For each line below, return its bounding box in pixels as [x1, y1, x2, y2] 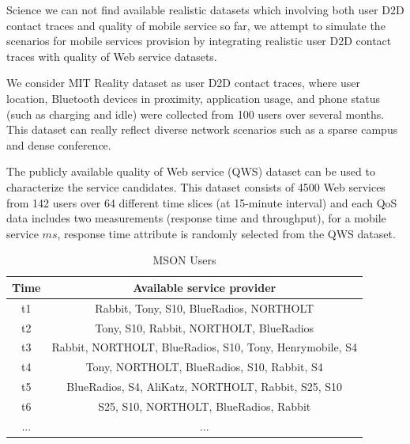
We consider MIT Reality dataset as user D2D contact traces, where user [6, 74, 360, 91]
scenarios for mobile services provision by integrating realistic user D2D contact [6, 32, 392, 49]
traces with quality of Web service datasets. [6, 47, 217, 64]
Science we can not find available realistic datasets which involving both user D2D [6, 2, 404, 17]
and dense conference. [6, 136, 111, 153]
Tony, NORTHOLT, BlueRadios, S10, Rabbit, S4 [85, 359, 323, 375]
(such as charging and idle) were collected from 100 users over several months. [6, 105, 385, 122]
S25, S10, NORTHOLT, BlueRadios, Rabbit [98, 397, 311, 414]
